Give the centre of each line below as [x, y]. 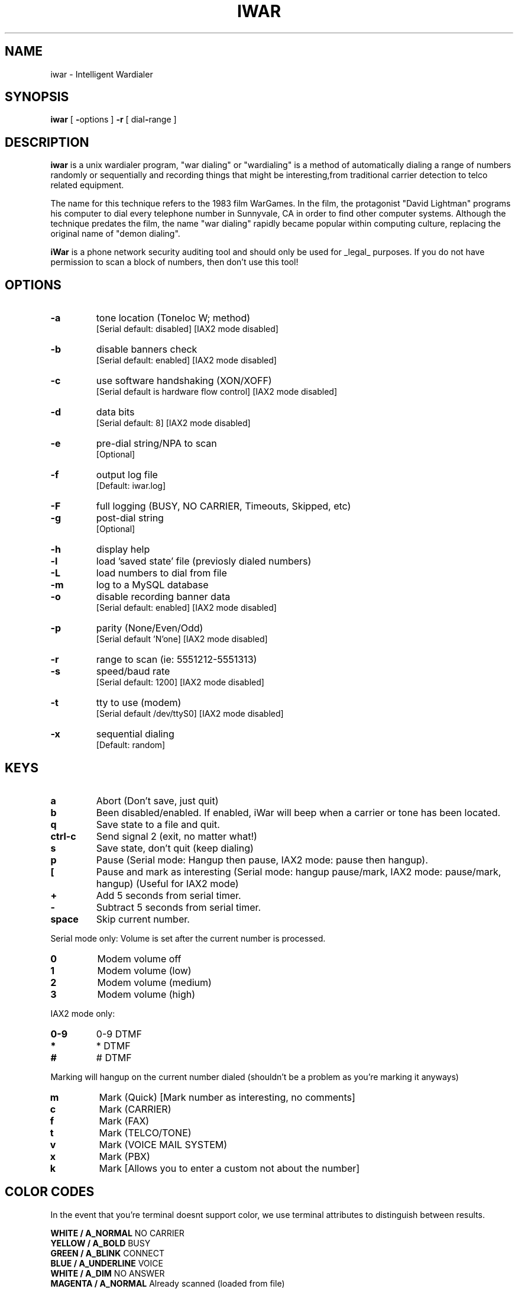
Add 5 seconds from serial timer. [169, 895]
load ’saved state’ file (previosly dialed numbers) [204, 561]
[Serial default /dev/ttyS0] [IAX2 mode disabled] [190, 714]
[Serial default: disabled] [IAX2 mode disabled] [187, 329]
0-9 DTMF [119, 1034]
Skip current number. [143, 919]
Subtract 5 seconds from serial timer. [179, 907]
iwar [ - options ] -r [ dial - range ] [114, 120]
